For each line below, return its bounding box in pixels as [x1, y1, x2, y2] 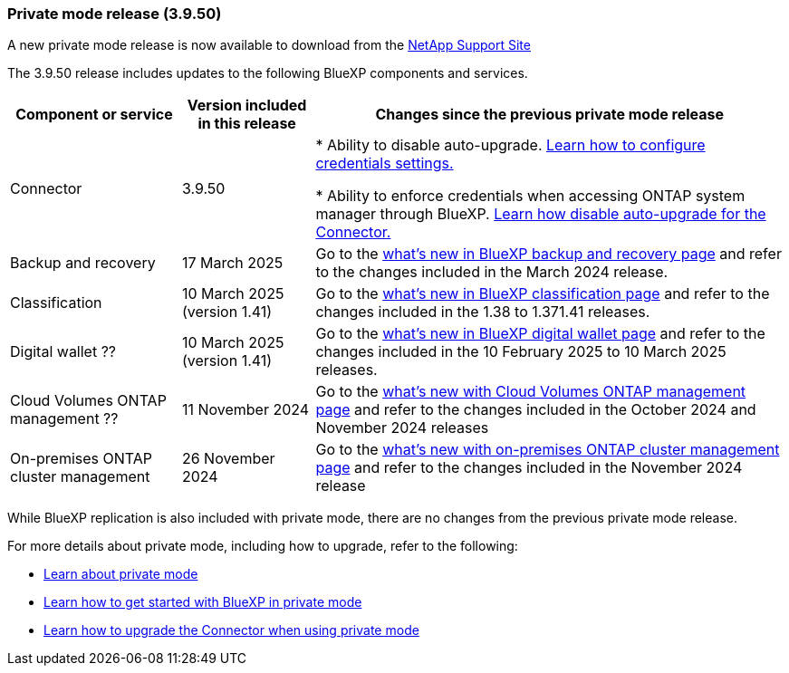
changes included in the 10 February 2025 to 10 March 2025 [315, 342, 726, 361]
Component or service [15, 105, 173, 124]
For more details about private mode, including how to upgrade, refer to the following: [7, 538, 518, 554]
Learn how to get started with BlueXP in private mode [43, 594, 362, 611]
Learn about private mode [43, 566, 198, 582]
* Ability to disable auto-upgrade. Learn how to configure [315, 136, 706, 155]
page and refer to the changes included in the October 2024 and [315, 400, 756, 419]
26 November [181, 449, 275, 468]
